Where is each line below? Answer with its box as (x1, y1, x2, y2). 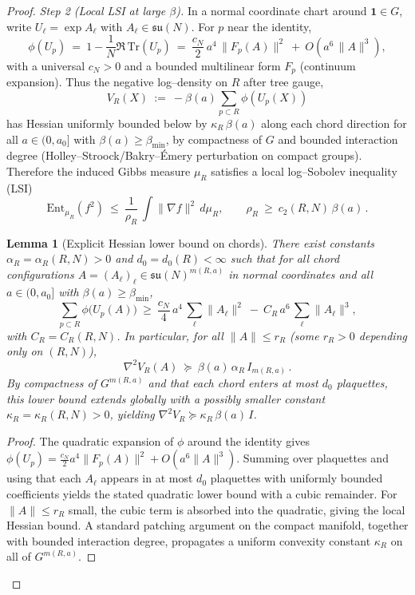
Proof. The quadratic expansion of (6, 432, 174, 449)
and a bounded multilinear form (124, 57, 281, 73)
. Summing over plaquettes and (236, 450, 389, 466)
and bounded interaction (278, 130, 398, 147)
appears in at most (101, 470, 193, 486)
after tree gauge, (243, 73, 324, 90)
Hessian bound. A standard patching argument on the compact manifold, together (6, 517, 409, 534)
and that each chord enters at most (148, 375, 318, 391)
